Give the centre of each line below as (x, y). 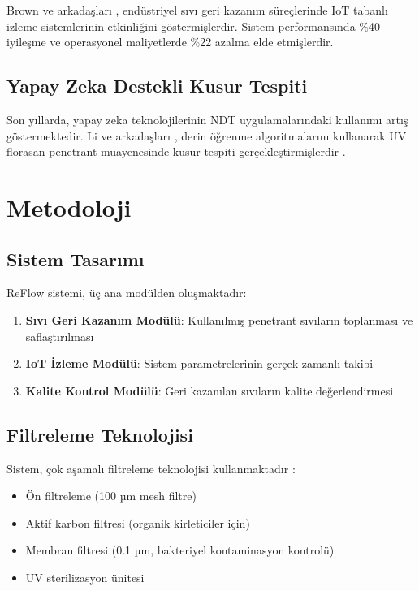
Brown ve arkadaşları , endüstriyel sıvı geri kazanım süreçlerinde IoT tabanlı (197, 10)
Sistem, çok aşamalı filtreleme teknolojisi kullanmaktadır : (151, 468)
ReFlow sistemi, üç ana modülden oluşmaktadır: (127, 293)
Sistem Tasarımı (76, 259)
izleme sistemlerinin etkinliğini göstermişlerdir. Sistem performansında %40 (193, 26)
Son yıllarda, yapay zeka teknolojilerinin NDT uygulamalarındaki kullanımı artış (207, 119)
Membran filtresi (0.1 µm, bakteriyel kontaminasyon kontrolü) (180, 550)
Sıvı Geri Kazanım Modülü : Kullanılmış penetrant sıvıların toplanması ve (219, 319)
